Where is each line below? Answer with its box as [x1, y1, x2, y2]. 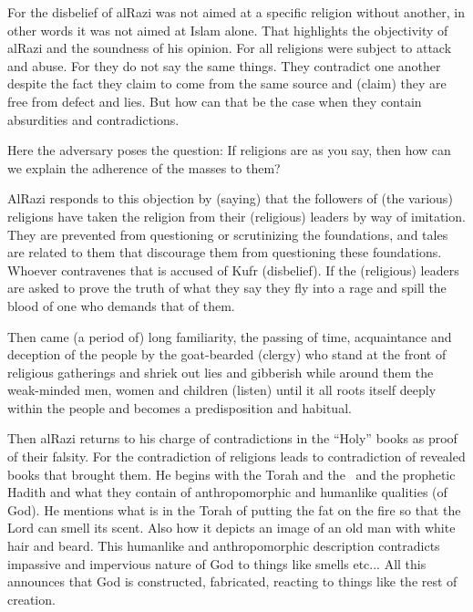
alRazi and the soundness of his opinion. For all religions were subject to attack [7, 38, 452, 57]
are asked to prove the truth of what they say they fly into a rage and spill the [7, 278, 447, 297]
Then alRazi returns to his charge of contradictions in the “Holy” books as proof [7, 429, 458, 448]
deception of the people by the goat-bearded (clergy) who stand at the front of [7, 345, 447, 364]
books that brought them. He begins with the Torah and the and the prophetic [7, 464, 456, 483]
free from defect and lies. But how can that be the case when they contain [7, 91, 422, 110]
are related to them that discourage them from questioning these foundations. [7, 243, 442, 262]
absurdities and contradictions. [7, 109, 180, 129]
